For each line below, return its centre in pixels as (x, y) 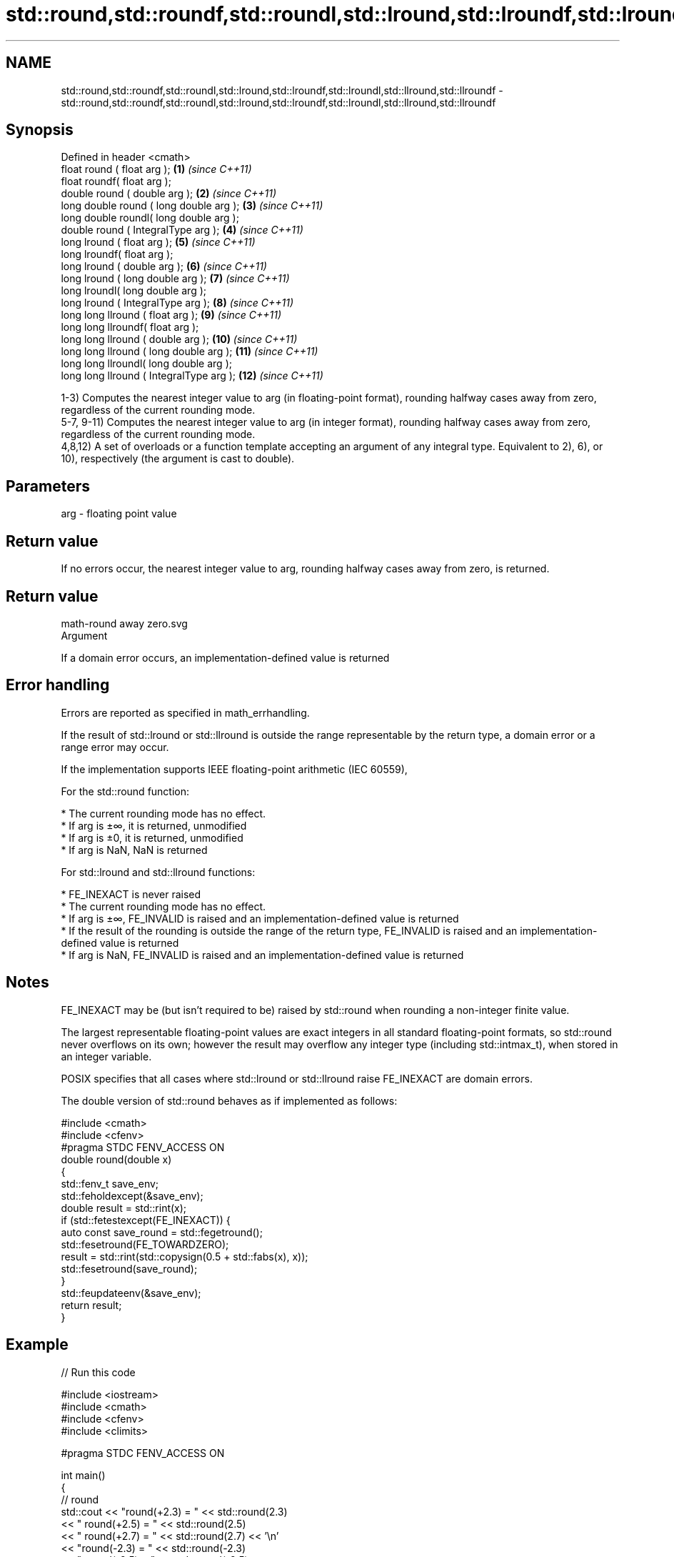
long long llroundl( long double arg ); (146, 364)
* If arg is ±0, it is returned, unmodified (152, 837)
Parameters (48, 486)
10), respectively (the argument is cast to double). (178, 459)
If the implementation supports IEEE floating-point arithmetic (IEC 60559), (234, 769)
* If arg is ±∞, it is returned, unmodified (154, 825)
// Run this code (98, 1372)
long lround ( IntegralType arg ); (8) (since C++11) (177, 303)
